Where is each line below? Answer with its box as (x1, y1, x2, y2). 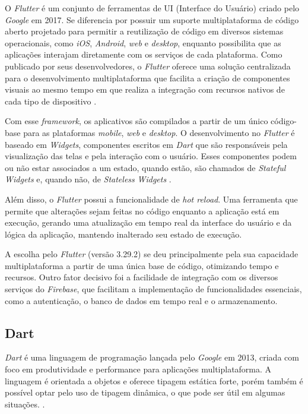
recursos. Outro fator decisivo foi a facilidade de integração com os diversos (5, 271, 278, 283)
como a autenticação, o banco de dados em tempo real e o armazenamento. (5, 294, 278, 306)
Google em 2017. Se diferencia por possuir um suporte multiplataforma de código (5, 13, 299, 26)
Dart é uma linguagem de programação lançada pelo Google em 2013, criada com (5, 351, 299, 364)
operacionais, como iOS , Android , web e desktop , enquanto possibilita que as (5, 36, 281, 49)
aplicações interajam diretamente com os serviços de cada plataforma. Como (5, 48, 282, 61)
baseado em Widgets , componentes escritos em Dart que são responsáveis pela (5, 138, 288, 150)
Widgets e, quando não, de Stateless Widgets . (5, 173, 172, 185)
